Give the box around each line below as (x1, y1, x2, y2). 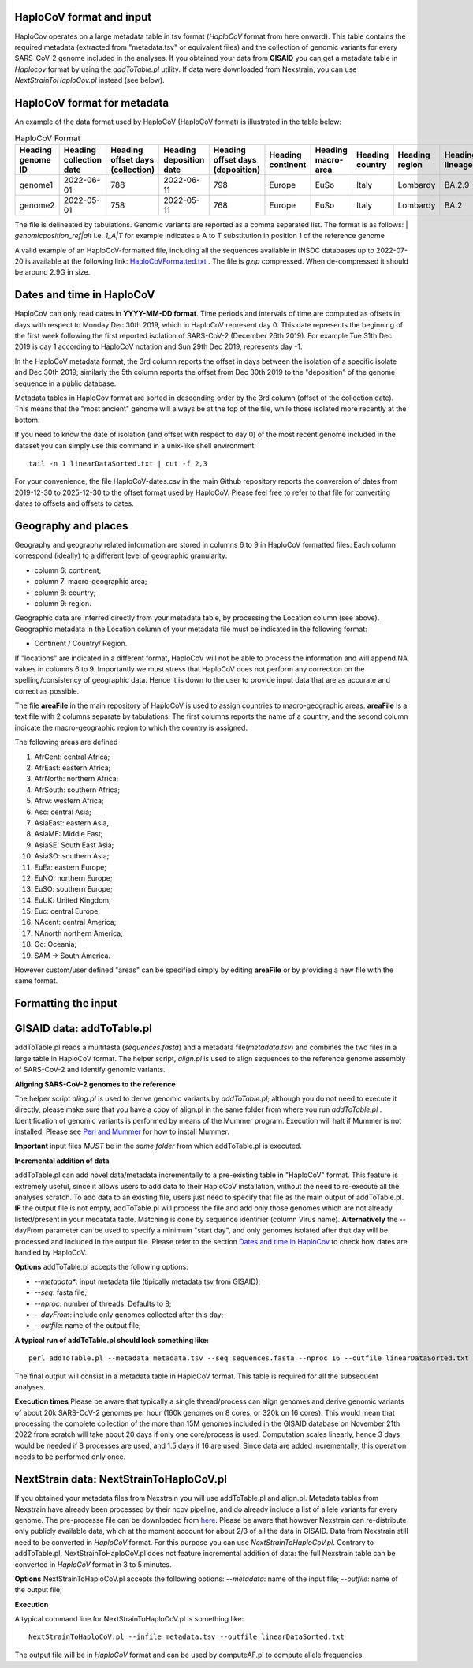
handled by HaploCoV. (14, 1247, 88, 1257)
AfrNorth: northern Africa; (34, 774, 119, 784)
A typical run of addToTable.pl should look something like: (14, 1335, 210, 1344)
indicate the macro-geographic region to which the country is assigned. (14, 723, 248, 732)
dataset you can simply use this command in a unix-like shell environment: (14, 440, 256, 450)
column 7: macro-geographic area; (34, 577, 147, 586)
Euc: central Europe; (34, 907, 101, 916)
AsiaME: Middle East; (34, 829, 103, 839)
